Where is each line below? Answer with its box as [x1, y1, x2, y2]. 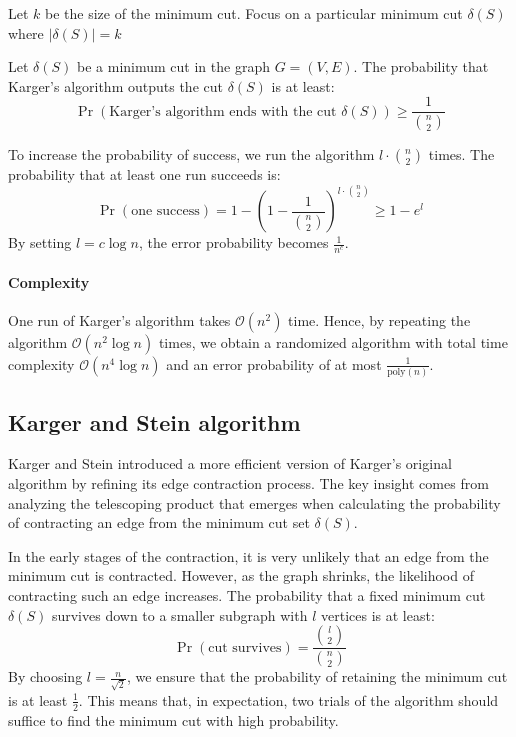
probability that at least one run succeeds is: [8, 164, 281, 185]
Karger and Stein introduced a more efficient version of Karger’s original [8, 453, 452, 474]
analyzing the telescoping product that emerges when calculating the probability [8, 492, 501, 513]
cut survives [208, 640, 282, 655]
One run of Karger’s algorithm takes [8, 309, 231, 330]
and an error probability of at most [166, 353, 382, 374]
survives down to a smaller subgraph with [51, 604, 308, 625]
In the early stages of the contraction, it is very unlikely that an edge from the [8, 545, 489, 566]
